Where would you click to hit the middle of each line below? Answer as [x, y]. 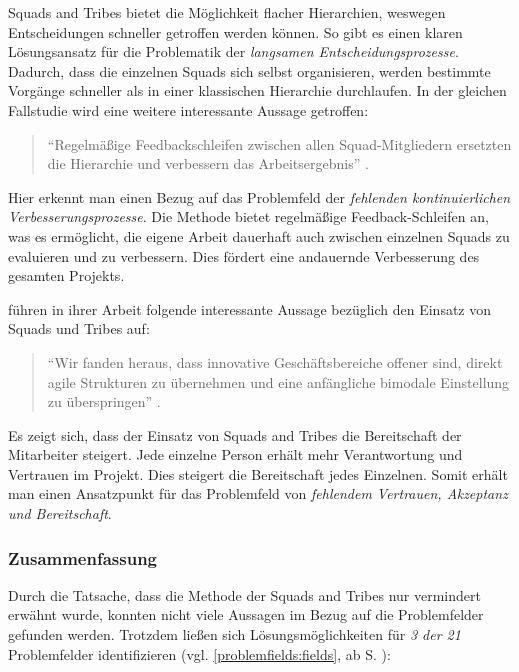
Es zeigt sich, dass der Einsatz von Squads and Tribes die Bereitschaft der [235, 434]
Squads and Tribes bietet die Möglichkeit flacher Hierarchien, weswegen [227, 12]
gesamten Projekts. [66, 275]
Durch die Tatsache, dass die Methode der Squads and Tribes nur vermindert [244, 594]
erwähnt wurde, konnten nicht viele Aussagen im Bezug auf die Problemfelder [246, 614]
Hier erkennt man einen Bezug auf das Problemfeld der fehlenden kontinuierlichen [259, 196]
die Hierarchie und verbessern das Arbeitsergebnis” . [208, 163]
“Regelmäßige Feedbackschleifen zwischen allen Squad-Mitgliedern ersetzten [279, 143]
